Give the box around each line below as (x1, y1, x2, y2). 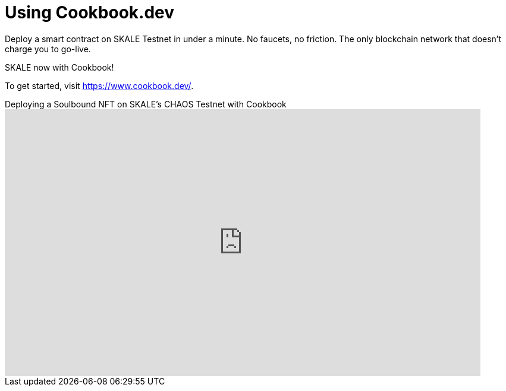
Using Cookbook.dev (5, 2, 175, 23)
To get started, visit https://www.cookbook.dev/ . (5, 80, 194, 91)
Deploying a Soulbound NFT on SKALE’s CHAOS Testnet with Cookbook (5, 98, 287, 109)
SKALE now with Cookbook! (5, 62, 114, 72)
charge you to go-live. (5, 43, 91, 54)
